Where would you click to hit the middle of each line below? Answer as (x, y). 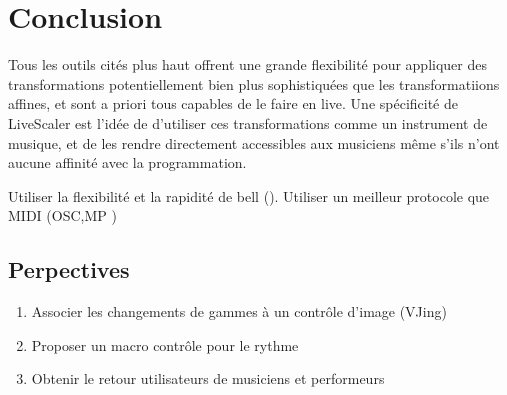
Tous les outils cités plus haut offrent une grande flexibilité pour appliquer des (247, 64)
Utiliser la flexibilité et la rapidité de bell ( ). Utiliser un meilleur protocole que (249, 195)
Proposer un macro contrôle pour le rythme (165, 344)
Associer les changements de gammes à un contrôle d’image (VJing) (239, 311)
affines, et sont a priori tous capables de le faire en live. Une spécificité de (233, 103)
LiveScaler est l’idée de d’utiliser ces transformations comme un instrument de (248, 122)
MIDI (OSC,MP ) (62, 215)
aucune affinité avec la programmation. (127, 162)
